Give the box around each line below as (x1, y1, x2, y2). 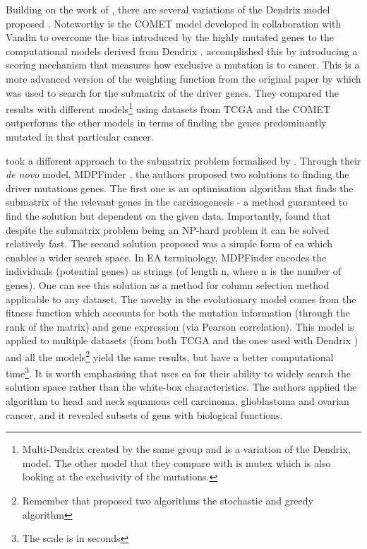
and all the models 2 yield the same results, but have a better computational (6, 347, 334, 364)
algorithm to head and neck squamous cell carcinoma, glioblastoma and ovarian (6, 394, 349, 408)
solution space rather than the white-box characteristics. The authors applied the (6, 379, 357, 394)
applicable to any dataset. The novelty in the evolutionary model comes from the (6, 291, 356, 306)
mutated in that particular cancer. (6, 129, 154, 143)
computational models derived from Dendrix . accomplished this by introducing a (6, 43, 358, 58)
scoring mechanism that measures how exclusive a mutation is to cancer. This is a (6, 57, 360, 72)
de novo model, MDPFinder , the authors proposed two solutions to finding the (6, 167, 349, 182)
